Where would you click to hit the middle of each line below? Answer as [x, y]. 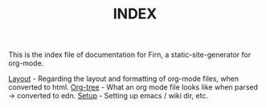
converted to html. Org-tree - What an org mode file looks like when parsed [133, 87]
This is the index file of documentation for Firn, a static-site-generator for [130, 55]
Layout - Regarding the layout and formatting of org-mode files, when [124, 79]
